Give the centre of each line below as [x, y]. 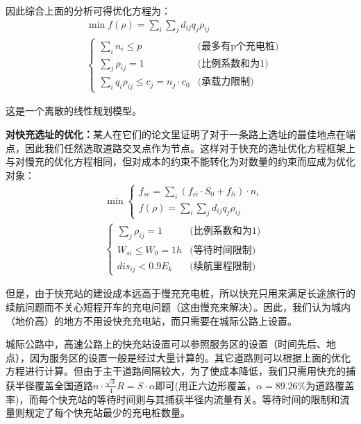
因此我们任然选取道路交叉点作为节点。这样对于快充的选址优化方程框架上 [190, 147]
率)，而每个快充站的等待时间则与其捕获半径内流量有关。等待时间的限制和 [173, 399]
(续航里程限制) [223, 266]
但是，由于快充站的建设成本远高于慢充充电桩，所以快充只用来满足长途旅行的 [180, 293]
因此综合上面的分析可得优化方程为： [88, 10]
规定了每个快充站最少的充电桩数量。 [107, 413]
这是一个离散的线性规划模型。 [74, 111]
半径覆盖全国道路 [54, 385]
